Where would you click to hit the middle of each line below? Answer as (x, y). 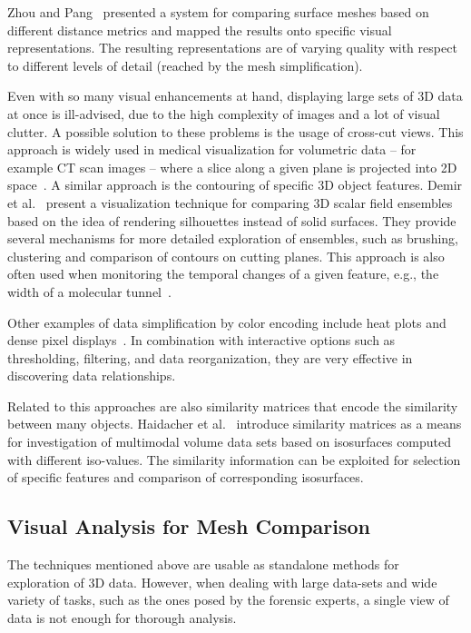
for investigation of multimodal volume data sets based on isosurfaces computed (230, 442)
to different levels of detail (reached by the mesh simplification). (185, 65)
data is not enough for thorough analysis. (122, 617)
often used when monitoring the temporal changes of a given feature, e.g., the (223, 274)
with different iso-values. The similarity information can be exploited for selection (234, 459)
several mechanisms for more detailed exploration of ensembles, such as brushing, (233, 238)
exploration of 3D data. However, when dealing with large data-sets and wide (222, 582)
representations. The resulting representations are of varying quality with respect (232, 48)
